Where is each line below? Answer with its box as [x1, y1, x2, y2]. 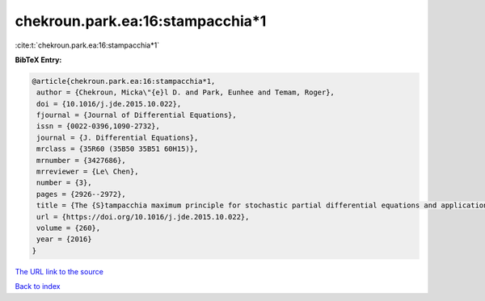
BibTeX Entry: [15, 55, 62, 65]
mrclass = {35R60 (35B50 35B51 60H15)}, [36, 144, 199, 153]
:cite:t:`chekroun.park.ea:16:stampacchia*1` [15, 40, 160, 50]
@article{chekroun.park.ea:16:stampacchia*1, [32, 77, 216, 86]
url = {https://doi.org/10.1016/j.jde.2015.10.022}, [36, 212, 250, 221]
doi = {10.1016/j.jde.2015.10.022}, [36, 99, 182, 108]
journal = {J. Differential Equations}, [36, 133, 199, 142]
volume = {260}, [36, 224, 101, 232]
